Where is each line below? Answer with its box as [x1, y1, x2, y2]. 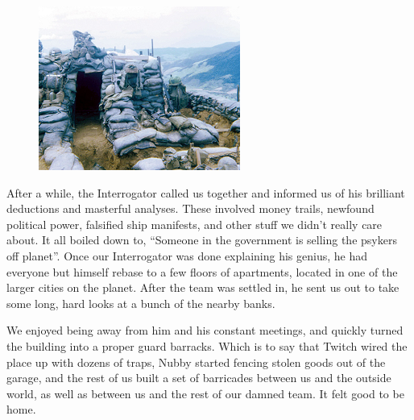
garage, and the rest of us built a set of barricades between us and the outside [6, 369, 391, 386]
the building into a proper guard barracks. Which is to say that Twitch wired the [6, 337, 408, 354]
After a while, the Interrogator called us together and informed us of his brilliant [6, 184, 405, 201]
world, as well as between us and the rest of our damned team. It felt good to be [6, 385, 404, 401]
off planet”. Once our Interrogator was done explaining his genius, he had [6, 247, 368, 264]
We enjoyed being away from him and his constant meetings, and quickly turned [6, 322, 404, 339]
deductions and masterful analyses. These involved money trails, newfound [6, 200, 375, 217]
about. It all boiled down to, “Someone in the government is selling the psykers [6, 231, 397, 248]
